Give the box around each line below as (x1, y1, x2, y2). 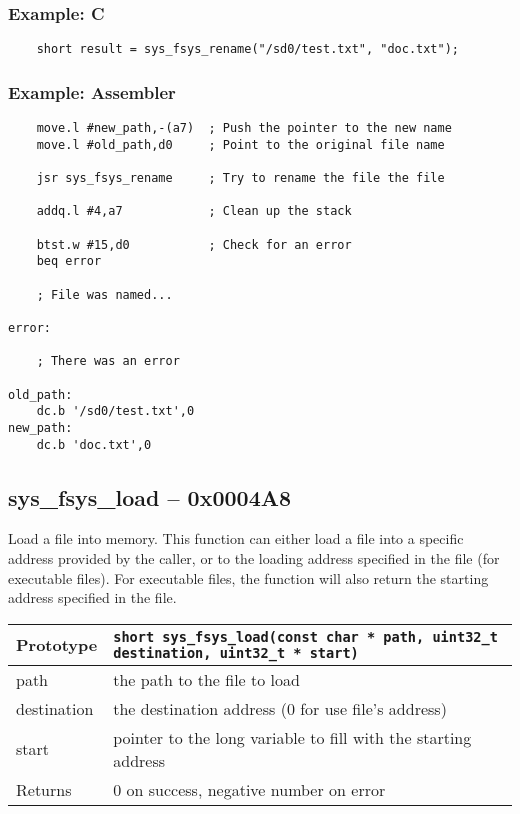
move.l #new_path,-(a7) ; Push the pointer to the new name (36, 121, 452, 136)
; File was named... (36, 287, 173, 302)
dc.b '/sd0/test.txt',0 (36, 404, 195, 419)
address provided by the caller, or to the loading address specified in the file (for (8, 548, 500, 569)
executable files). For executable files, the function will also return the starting (8, 567, 489, 588)
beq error (36, 254, 102, 269)
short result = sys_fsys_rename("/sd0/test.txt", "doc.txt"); (36, 42, 460, 57)
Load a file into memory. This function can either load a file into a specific (8, 528, 464, 549)
